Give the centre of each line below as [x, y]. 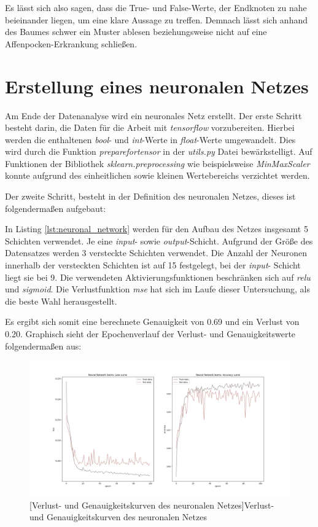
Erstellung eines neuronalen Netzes [157, 86]
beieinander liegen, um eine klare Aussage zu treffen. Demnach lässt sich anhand [156, 19]
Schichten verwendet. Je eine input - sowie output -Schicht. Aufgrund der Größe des [159, 240]
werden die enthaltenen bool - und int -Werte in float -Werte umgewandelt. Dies [150, 139]
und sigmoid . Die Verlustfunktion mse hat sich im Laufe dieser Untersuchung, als [157, 289]
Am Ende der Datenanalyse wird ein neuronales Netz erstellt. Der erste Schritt [153, 115]
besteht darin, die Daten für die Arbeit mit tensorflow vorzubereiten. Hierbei [150, 127]
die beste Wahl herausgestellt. [61, 301]
